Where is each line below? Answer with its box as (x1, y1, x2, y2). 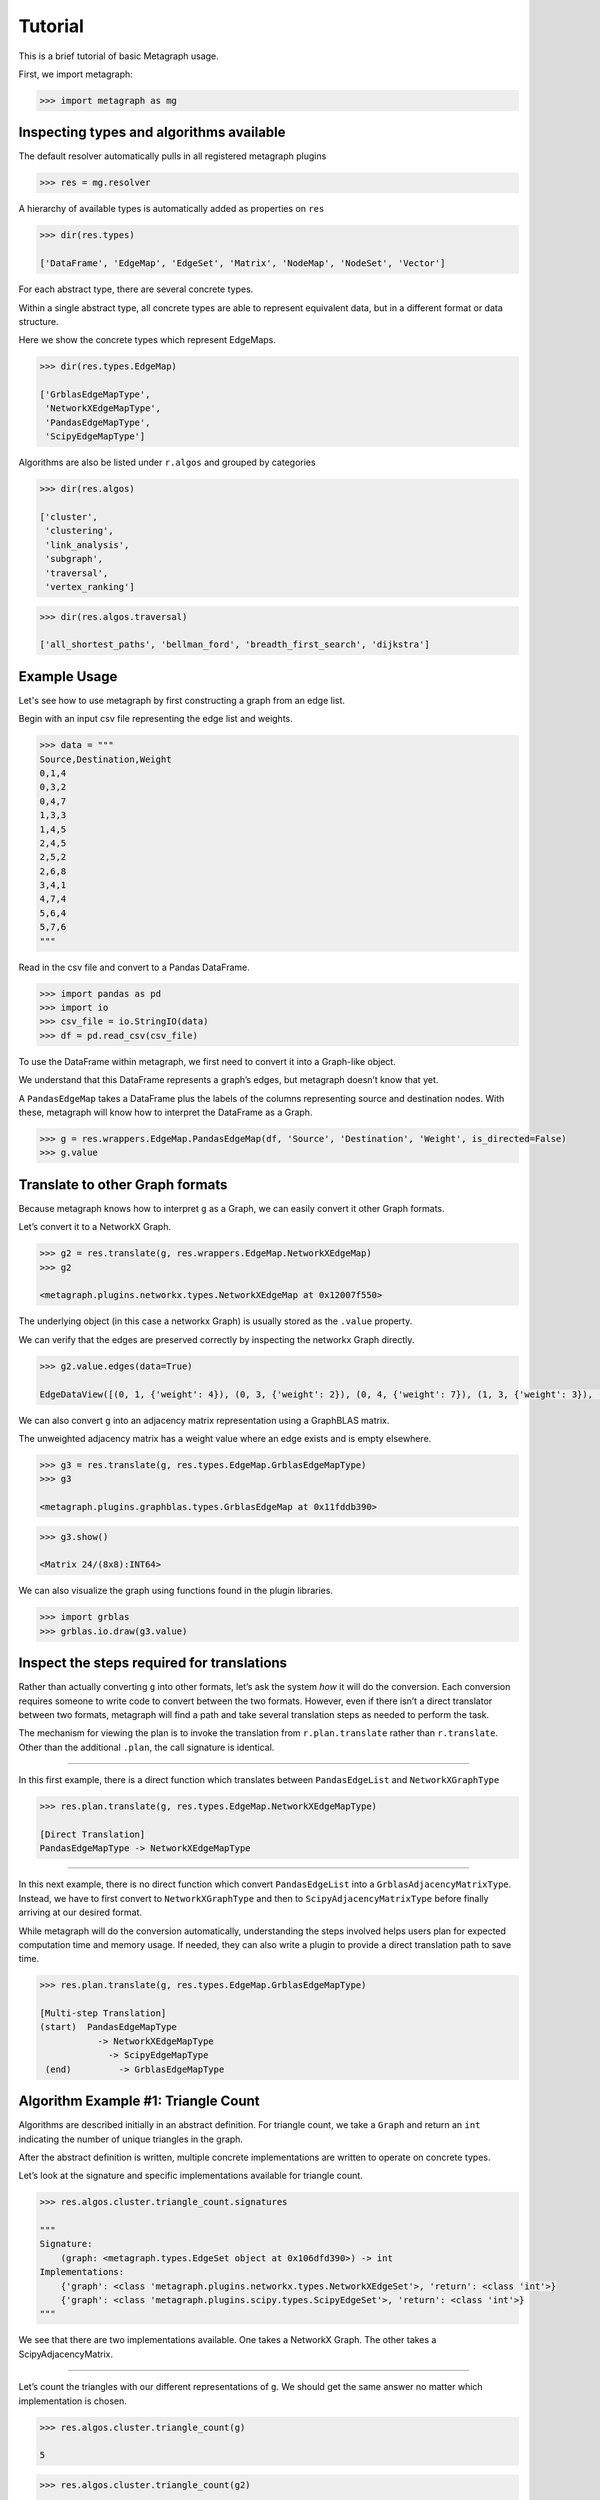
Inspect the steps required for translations (18, 1655, 288, 1672)
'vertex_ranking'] (45, 581, 135, 592)
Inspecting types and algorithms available (18, 124, 286, 141)
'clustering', (45, 525, 114, 537)
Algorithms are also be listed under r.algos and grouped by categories (18, 456, 316, 469)
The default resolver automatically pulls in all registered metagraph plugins (18, 150, 327, 162)
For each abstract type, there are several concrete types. (18, 283, 254, 295)
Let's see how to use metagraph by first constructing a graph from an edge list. (18, 694, 345, 706)
